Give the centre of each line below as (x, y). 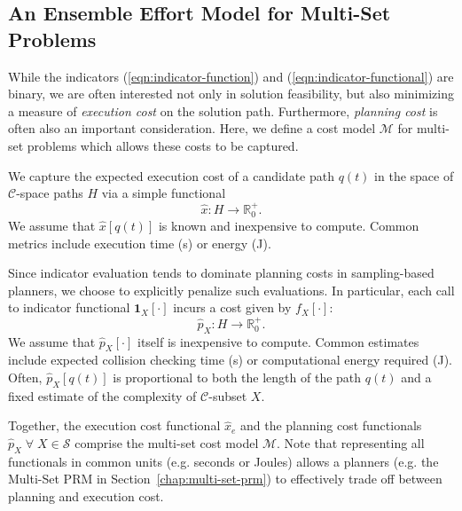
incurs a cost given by (232, 307)
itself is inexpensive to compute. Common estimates (278, 341)
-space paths (50, 193)
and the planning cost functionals (331, 425)
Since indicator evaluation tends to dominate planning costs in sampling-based (221, 273)
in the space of (414, 175)
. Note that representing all (351, 442)
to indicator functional (69, 307)
